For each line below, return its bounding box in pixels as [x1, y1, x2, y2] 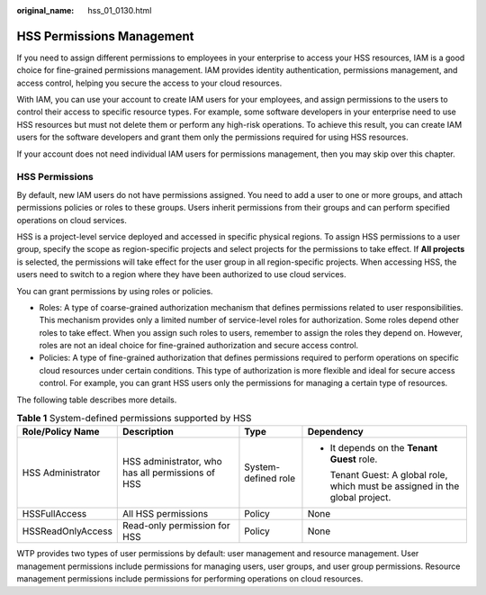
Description [122, 426, 175, 438]
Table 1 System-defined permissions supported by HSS [16, 412, 252, 425]
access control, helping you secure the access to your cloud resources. [16, 77, 283, 88]
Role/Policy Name [22, 426, 100, 438]
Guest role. [329, 453, 378, 465]
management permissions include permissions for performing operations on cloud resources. [16, 573, 364, 584]
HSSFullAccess [22, 508, 87, 520]
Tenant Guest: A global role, [329, 469, 448, 482]
